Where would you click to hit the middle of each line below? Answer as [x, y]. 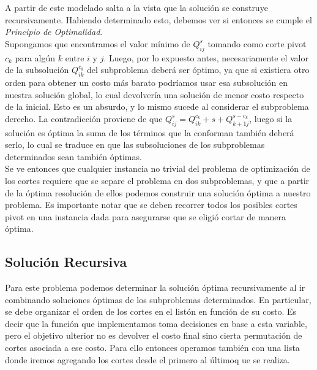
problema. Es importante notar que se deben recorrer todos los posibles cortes [151, 205]
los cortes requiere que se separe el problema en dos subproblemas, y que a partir [157, 180]
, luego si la [271, 118]
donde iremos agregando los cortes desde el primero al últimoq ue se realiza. [147, 359]
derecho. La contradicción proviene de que [84, 118]
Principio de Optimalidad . [54, 32]
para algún [35, 57]
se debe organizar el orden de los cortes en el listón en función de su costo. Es [151, 311]
